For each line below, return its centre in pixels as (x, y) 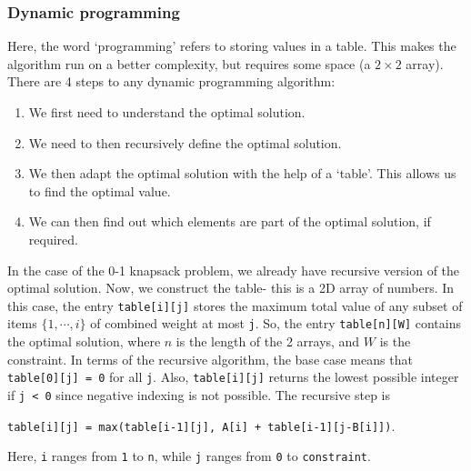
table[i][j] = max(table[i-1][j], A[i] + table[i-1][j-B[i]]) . (201, 425)
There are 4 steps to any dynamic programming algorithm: (171, 81)
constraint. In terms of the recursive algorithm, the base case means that (210, 359)
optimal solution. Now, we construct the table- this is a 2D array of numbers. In (231, 288)
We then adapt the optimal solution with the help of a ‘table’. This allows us (242, 173)
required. (53, 239)
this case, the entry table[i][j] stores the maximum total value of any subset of (235, 305)
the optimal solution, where (84, 341)
